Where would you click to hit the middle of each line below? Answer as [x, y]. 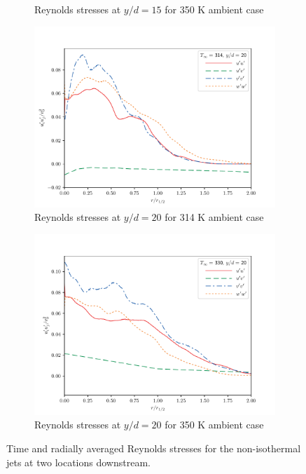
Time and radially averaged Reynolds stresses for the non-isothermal [154, 448]
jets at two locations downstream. [78, 462]
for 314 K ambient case [214, 217]
